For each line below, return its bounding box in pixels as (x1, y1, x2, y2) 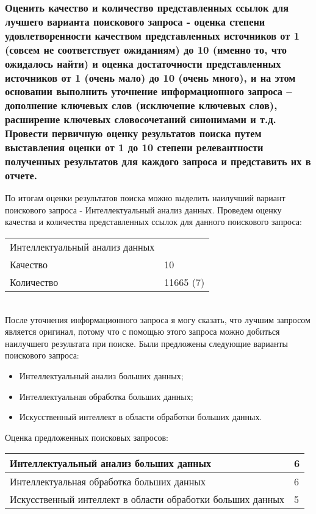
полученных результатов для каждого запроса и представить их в (5, 154, 311, 169)
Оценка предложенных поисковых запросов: (5, 430, 168, 443)
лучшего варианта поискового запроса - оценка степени (5, 13, 265, 29)
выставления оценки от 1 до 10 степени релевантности (5, 140, 264, 155)
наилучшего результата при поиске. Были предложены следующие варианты (5, 337, 288, 349)
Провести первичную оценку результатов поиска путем (5, 126, 262, 141)
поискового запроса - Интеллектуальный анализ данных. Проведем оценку (5, 203, 282, 216)
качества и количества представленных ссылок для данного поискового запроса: (5, 215, 302, 228)
